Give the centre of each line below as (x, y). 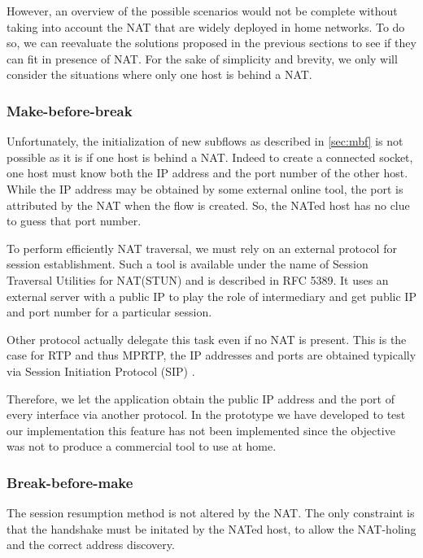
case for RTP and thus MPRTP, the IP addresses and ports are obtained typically (211, 355)
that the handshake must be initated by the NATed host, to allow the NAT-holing (211, 528)
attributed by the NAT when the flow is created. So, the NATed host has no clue (208, 205)
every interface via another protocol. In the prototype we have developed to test (206, 414)
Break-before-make (70, 482)
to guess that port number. (74, 221)
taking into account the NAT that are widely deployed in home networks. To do (206, 26)
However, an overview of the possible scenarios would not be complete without (202, 11)
